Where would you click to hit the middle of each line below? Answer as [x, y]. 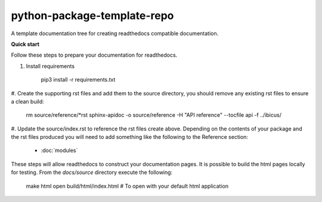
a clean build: [27, 101]
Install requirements [50, 66]
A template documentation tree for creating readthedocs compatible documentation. [115, 33]
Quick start [25, 44]
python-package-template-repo [92, 15]
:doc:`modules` [59, 150]
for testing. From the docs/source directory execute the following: [92, 172]
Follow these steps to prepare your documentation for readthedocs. [94, 55]
